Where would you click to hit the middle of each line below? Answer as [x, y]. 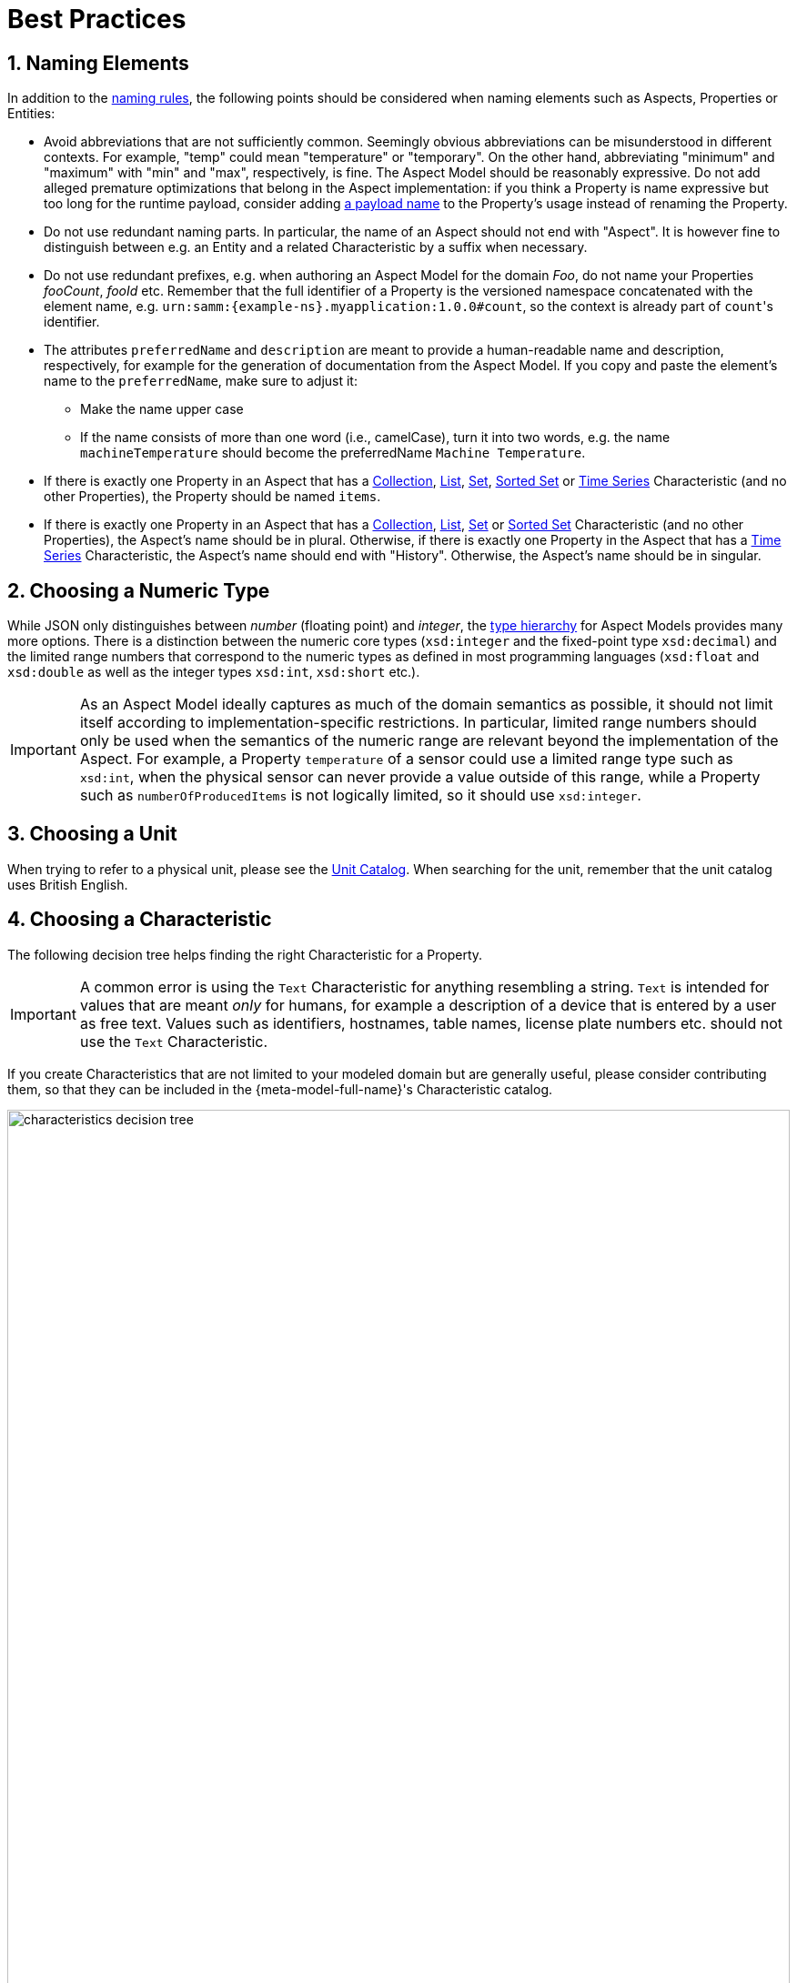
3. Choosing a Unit [92, 834]
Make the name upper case [162, 409]
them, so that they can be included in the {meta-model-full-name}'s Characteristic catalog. [280, 1089]
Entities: [31, 114]
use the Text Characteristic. [174, 1041]
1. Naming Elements [98, 63]
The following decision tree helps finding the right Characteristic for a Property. [245, 954]
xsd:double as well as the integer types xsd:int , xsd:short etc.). [214, 672]
